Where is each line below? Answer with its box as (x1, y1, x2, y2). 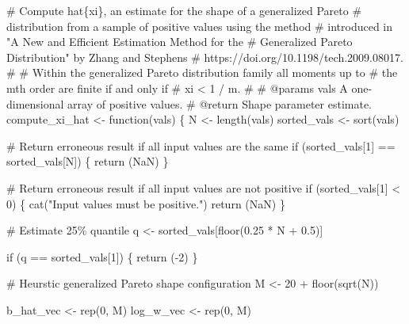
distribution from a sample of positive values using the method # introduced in (6, 17, 393, 34)
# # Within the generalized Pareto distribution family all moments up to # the (6, 64, 398, 81)
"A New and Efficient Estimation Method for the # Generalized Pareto (6, 33, 353, 50)
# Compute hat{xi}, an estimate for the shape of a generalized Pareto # (6, 2, 362, 18)
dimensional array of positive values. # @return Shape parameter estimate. (6, 95, 373, 112)
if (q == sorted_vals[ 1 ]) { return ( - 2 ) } (6, 248, 198, 265)
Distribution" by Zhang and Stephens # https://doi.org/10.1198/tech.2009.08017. (6, 48, 403, 65)
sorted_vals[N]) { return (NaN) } (6, 153, 169, 170)
